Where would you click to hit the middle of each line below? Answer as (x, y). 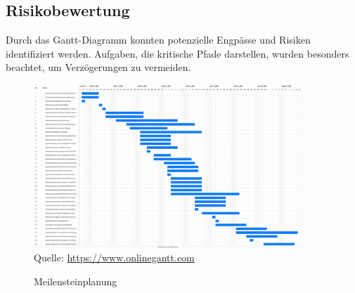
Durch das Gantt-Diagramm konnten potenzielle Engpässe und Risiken (158, 40)
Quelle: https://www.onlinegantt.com (114, 258)
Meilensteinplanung (76, 281)
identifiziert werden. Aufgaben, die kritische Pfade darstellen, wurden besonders (177, 53)
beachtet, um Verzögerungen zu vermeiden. (98, 67)
